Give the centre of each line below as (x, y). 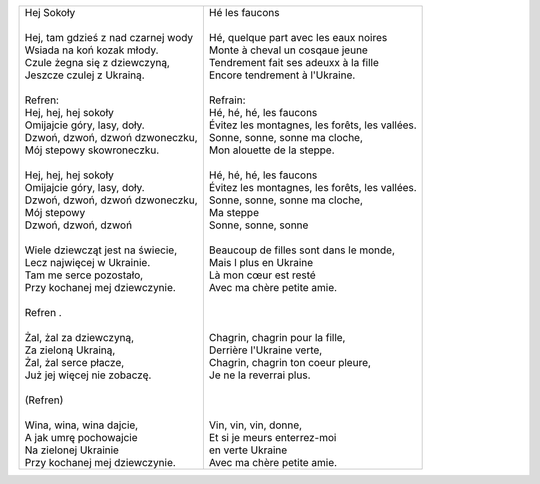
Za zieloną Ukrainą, (70, 350)
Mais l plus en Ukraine (261, 262)
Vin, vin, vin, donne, (255, 425)
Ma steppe (234, 212)
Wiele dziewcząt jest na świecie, (101, 250)
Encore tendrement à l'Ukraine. (282, 75)
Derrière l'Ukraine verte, (265, 350)
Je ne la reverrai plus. (259, 375)
